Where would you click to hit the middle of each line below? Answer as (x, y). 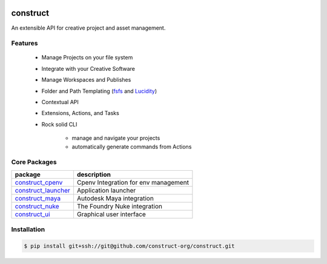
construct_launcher (43, 190)
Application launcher (106, 190)
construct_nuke (37, 206)
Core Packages (34, 162)
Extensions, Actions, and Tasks (80, 113)
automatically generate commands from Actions (132, 147)
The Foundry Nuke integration (120, 206)
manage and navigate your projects (116, 138)
